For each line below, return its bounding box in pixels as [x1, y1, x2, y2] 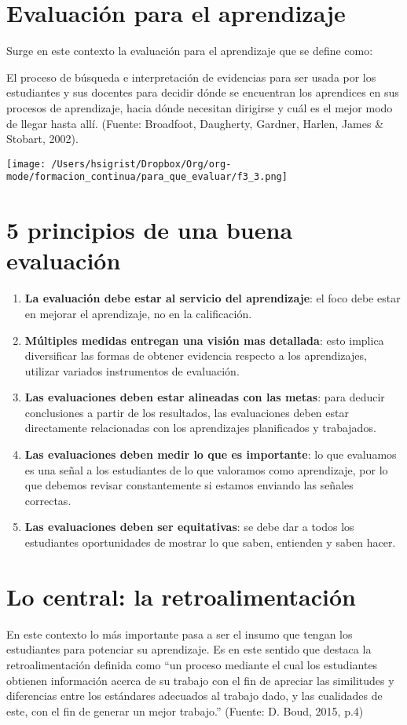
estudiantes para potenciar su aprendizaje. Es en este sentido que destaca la [6, 641, 372, 657]
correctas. [24, 492, 71, 508]
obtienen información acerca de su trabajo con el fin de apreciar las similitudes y [6, 672, 394, 688]
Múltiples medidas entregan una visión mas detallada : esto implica [24, 331, 384, 348]
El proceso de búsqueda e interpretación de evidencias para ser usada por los [6, 68, 376, 85]
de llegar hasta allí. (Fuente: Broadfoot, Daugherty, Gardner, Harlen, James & [6, 115, 384, 131]
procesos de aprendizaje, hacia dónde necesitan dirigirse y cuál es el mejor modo [6, 99, 393, 115]
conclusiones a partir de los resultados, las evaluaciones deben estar [24, 404, 349, 420]
